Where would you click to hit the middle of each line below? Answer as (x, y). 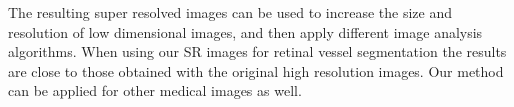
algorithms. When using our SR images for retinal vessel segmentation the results (257, 51)
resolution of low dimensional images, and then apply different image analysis (245, 31)
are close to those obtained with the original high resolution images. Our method (256, 70)
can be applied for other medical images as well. (155, 90)
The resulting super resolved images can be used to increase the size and (230, 12)
